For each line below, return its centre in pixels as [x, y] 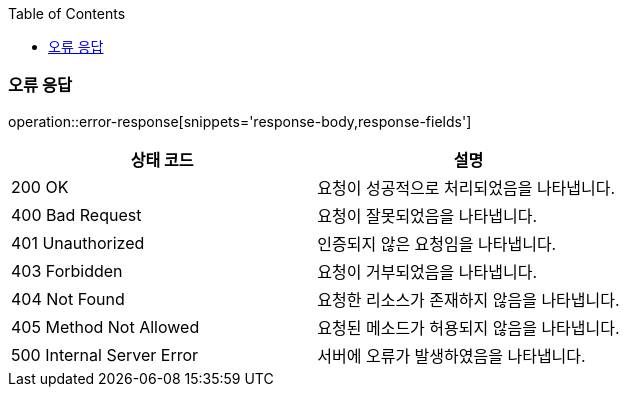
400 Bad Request [76, 214]
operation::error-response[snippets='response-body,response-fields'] [240, 121]
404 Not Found [68, 298]
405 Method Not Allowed [105, 326]
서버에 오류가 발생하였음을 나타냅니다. [451, 355]
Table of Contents [67, 13]
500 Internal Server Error [105, 354]
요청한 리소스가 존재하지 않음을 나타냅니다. [468, 299]
